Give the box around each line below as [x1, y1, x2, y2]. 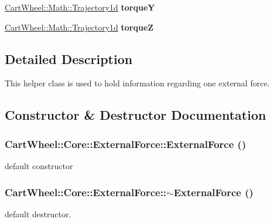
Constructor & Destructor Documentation [5, 106, 266, 124]
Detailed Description [5, 49, 133, 68]
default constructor [5, 159, 73, 171]
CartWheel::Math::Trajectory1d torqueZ [5, 21, 154, 33]
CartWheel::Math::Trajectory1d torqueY [5, 1, 155, 13]
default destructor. [5, 207, 71, 220]
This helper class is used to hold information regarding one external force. [5, 77, 270, 89]
